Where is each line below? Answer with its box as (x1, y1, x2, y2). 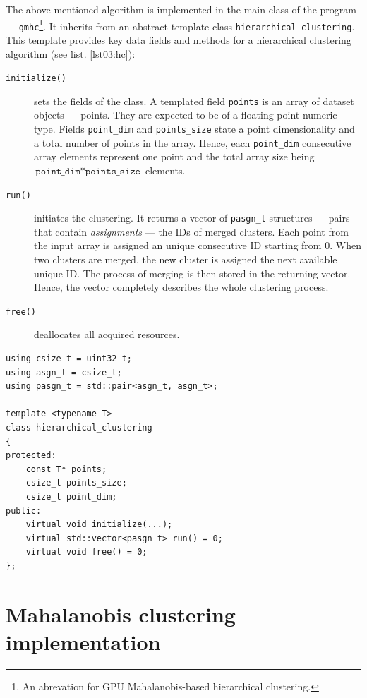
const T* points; (25, 464, 107, 474)
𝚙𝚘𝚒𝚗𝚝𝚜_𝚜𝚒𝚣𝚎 (85, 166, 140, 176)
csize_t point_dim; (25, 491, 117, 502)
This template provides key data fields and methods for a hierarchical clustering (6, 32, 351, 47)
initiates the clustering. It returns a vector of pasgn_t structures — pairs (34, 210, 350, 225)
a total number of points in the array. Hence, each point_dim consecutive (34, 135, 351, 150)
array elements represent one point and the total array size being (34, 149, 315, 164)
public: (6, 505, 42, 516)
